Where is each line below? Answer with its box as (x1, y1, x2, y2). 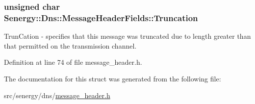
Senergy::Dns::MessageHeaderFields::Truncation (4, 11, 198, 24)
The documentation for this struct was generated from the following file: (4, 73, 221, 83)
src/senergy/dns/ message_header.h (4, 90, 110, 100)
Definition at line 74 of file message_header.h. (4, 57, 142, 67)
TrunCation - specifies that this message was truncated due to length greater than (4, 31, 251, 41)
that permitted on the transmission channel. (4, 40, 137, 51)
